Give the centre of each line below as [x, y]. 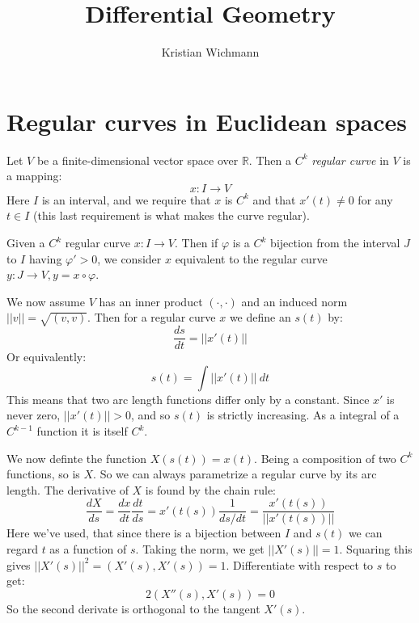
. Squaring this [376, 549]
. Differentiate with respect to [300, 564]
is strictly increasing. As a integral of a [303, 415]
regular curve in [350, 160]
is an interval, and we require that [126, 199]
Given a [26, 243]
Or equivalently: [47, 357]
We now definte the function [77, 458]
